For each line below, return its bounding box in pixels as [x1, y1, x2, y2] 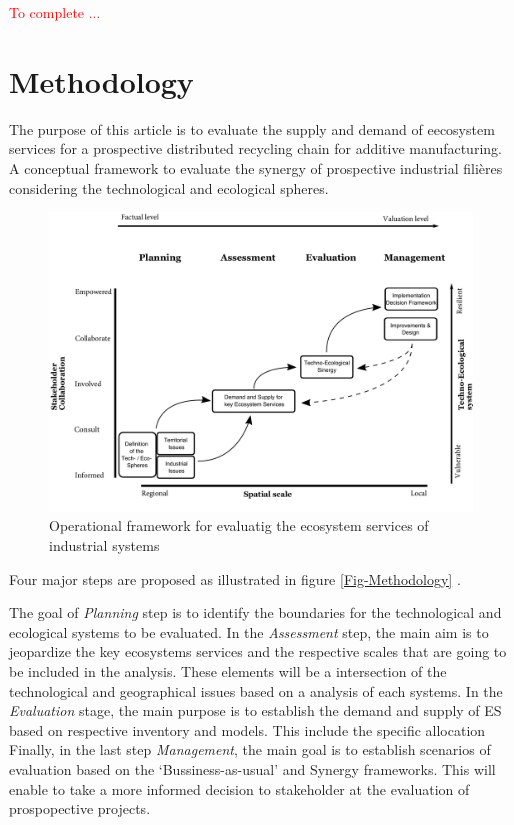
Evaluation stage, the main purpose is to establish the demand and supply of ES [9, 700, 502, 721]
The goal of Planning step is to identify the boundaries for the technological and [9, 602, 502, 623]
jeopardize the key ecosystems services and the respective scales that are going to [9, 641, 507, 662]
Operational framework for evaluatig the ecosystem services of [49, 515, 429, 536]
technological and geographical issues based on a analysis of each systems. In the [9, 680, 503, 701]
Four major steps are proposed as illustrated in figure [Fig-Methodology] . [9, 568, 461, 589]
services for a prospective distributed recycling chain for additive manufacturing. [9, 138, 502, 159]
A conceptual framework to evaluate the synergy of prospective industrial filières [9, 157, 503, 178]
